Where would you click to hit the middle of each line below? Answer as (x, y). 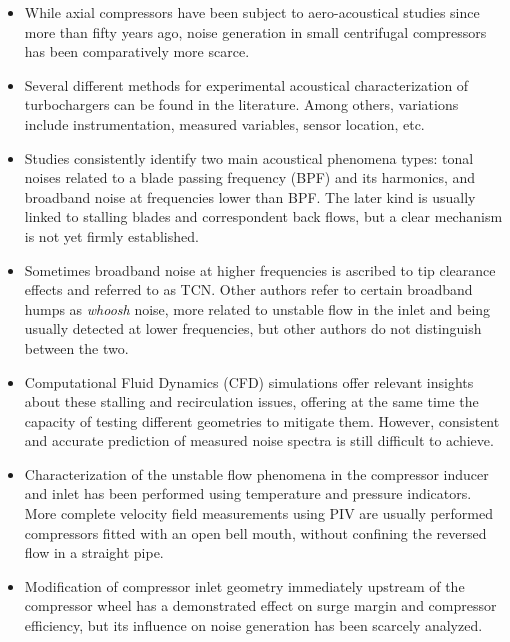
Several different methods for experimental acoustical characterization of (246, 84)
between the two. (76, 347)
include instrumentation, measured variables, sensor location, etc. (224, 123)
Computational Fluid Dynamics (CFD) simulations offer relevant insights (249, 381)
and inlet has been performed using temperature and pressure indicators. (248, 493)
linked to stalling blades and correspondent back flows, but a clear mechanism (263, 216)
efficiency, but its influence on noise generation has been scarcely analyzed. (253, 625)
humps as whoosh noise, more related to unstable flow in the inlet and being (257, 308)
